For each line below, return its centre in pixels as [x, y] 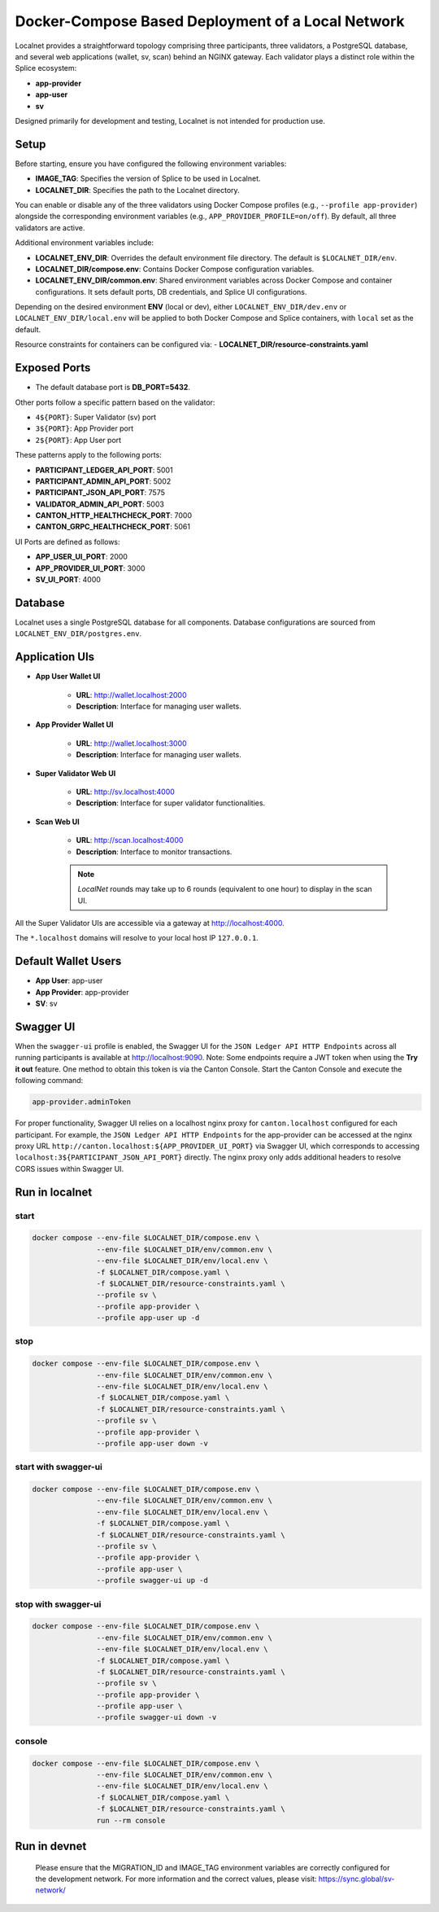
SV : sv [46, 1004]
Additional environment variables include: [85, 243]
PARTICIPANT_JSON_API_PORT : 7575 [100, 493]
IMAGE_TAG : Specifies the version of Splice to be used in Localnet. [148, 178]
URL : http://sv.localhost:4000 [125, 792]
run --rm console [131, 1820]
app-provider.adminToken [82, 1102]
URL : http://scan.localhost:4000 [130, 840]
